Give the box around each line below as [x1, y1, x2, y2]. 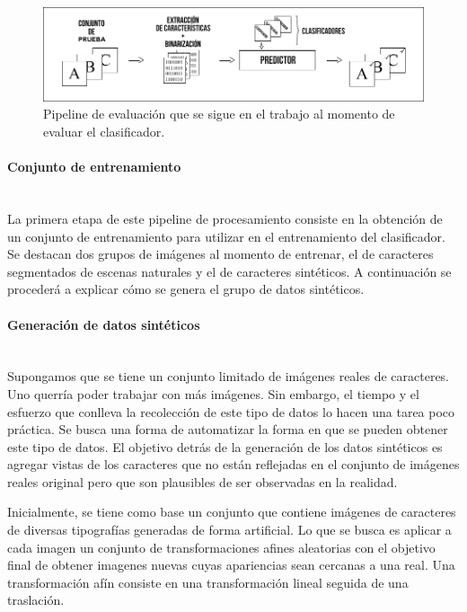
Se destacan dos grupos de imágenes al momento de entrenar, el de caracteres [7, 244, 434, 263]
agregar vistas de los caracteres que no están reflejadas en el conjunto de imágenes [7, 455, 460, 474]
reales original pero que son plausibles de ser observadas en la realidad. [7, 472, 398, 491]
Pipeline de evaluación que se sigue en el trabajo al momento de [43, 104, 395, 123]
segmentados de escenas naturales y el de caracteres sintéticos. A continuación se [7, 262, 452, 280]
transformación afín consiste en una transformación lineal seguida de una [7, 572, 409, 591]
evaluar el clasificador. [43, 121, 165, 140]
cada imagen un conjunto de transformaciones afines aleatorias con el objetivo [7, 537, 436, 556]
